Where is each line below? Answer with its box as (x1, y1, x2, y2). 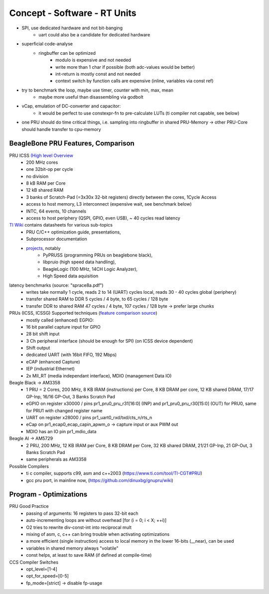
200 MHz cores (26, 159, 58, 165)
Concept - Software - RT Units (9, 7, 136, 18)
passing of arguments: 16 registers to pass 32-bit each (26, 510, 139, 516)
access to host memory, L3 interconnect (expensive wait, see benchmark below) (26, 201, 192, 207)
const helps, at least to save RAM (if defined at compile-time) (26, 552, 152, 558)
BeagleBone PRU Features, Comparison (9, 139, 134, 148)
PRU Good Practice (9, 503, 49, 509)
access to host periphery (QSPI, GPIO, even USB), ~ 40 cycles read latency (26, 215, 180, 221)
